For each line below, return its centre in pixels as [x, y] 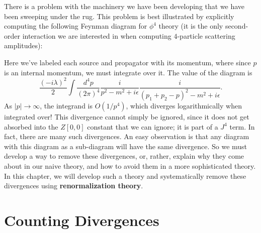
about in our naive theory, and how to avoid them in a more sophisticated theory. [130, 166]
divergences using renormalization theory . [74, 186]
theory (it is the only [191, 26]
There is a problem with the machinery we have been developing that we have [124, 6]
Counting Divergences [82, 220]
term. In [242, 126]
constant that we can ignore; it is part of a [153, 126]
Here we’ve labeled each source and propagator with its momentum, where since [127, 62]
